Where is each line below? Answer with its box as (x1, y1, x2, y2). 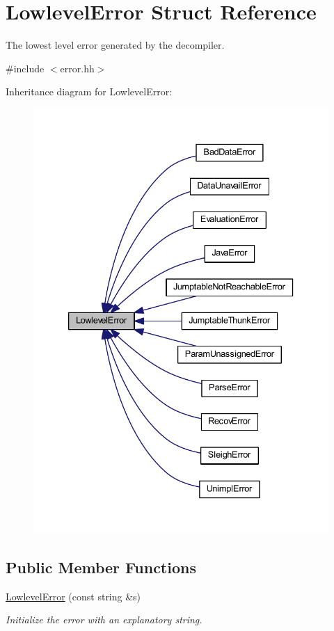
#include (6, 61, 45, 75)
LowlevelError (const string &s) (6, 589, 141, 603)
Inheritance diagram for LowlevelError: (6, 84, 173, 99)
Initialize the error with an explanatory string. (6, 612, 202, 627)
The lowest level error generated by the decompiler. (6, 38, 225, 52)
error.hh (60, 61, 95, 75)
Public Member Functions (6, 556, 196, 577)
